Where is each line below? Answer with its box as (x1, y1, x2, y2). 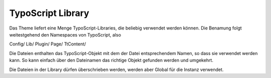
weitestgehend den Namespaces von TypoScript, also (9, 31, 121, 37)
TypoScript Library (9, 7, 90, 18)
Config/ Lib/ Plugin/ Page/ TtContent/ (9, 41, 86, 47)
